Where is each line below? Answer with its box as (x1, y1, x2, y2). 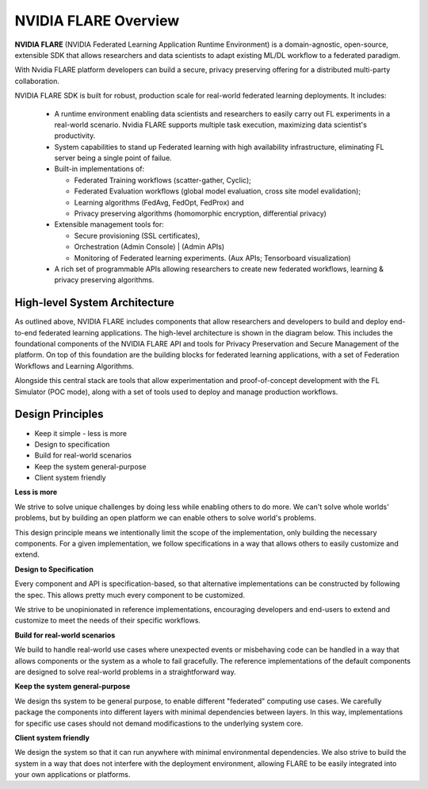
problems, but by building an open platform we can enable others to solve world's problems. (14, 513, 316, 523)
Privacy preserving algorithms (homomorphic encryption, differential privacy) (74, 209, 327, 218)
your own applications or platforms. (14, 770, 131, 779)
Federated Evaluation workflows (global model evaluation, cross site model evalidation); (74, 186, 361, 196)
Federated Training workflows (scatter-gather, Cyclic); (74, 175, 251, 185)
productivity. (54, 131, 96, 140)
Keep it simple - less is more (34, 428, 127, 438)
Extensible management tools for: (54, 220, 164, 229)
